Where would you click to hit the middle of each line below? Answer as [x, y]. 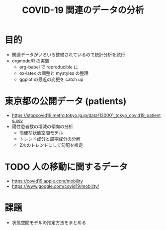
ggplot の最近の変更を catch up [51, 79]
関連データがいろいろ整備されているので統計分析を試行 [68, 55]
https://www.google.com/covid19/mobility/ [55, 186]
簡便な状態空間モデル [41, 132]
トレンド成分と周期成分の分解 [50, 139]
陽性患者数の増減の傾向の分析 [42, 126]
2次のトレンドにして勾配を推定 [51, 145]
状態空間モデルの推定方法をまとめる [49, 222]
